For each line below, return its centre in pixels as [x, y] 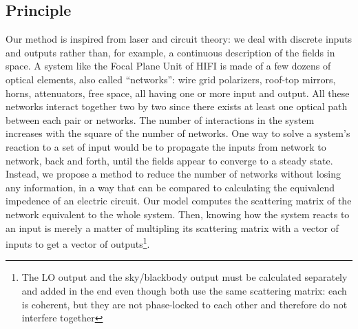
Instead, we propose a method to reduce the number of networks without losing [173, 174]
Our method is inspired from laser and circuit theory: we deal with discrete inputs [179, 39]
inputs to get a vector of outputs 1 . [78, 243]
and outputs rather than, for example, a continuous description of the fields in [170, 52]
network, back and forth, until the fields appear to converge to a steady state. [169, 160]
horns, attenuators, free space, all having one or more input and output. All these [178, 93]
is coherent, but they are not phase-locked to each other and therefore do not [185, 304]
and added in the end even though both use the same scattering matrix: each [184, 290]
